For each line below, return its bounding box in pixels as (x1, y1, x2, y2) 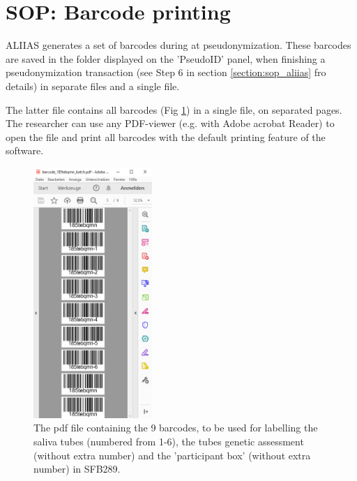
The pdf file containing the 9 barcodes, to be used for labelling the (33, 420, 318, 435)
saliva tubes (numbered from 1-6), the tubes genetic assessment (33, 434, 304, 448)
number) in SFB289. (33, 461, 121, 476)
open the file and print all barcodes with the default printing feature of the (6, 129, 326, 144)
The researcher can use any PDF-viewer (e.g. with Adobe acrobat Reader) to (6, 116, 335, 131)
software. (6, 143, 44, 158)
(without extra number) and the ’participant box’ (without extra (33, 447, 311, 462)
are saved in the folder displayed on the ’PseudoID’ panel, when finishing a (6, 51, 326, 66)
